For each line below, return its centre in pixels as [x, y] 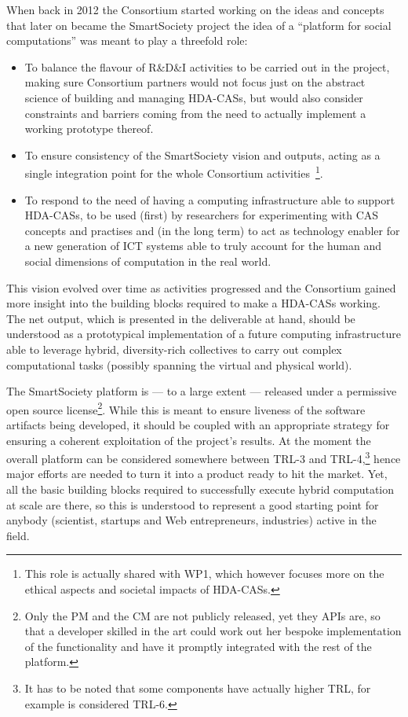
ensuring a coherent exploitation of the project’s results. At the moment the [189, 440]
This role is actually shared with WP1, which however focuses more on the [204, 574]
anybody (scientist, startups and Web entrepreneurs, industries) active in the [191, 520]
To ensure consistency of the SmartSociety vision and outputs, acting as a [202, 154]
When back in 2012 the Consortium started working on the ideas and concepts [195, 9]
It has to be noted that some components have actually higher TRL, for [198, 688]
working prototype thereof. [89, 129]
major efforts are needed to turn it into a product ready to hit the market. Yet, [197, 474]
